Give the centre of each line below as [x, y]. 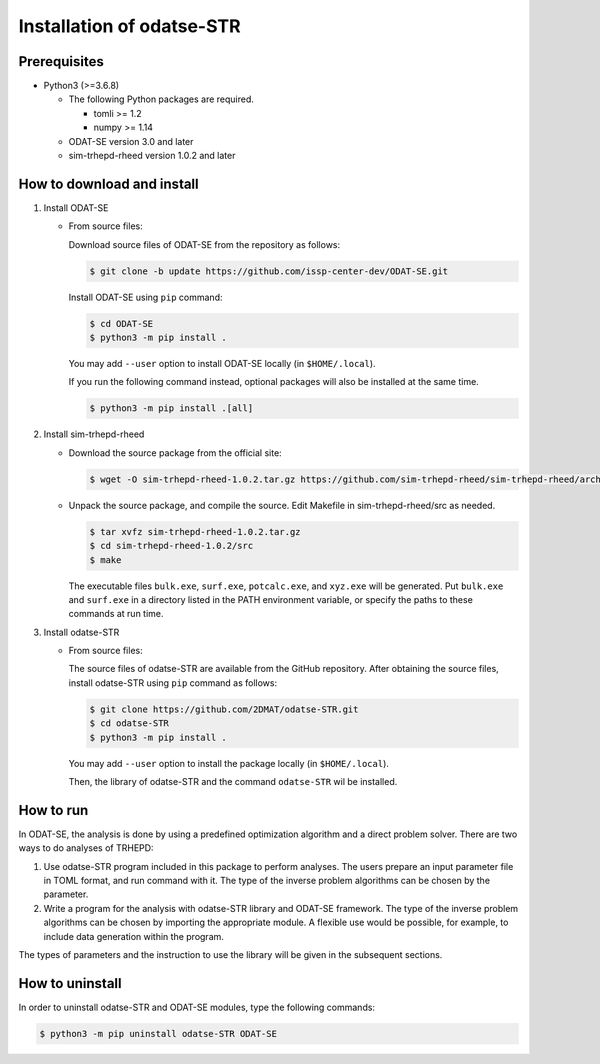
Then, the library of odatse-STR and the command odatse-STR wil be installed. [233, 781]
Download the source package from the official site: [175, 452]
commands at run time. [116, 614]
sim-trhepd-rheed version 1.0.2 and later [152, 156]
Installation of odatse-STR [129, 26]
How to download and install [108, 183]
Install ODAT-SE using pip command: [145, 297]
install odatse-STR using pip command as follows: [173, 682]
